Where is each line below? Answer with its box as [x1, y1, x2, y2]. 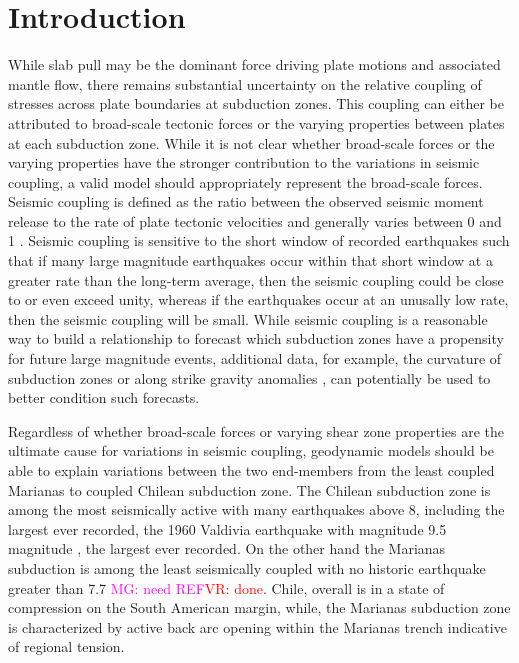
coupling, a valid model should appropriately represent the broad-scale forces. [8, 171, 483, 192]
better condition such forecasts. [8, 387, 200, 408]
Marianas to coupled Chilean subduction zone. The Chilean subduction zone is [8, 479, 491, 500]
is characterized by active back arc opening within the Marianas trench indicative [8, 616, 507, 637]
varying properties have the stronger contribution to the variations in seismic [8, 152, 480, 173]
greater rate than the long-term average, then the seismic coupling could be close [8, 269, 504, 290]
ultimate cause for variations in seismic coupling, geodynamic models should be [8, 440, 494, 461]
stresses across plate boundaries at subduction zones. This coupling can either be [8, 93, 504, 114]
